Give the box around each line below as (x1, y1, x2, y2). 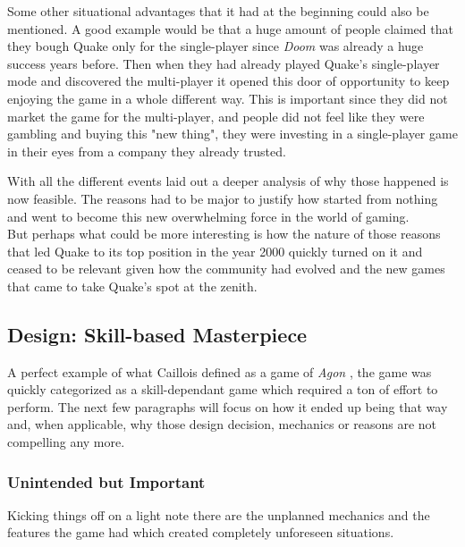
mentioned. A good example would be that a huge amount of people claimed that (7, 19, 453, 38)
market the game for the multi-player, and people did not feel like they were (7, 106, 425, 125)
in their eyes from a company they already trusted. (7, 141, 286, 160)
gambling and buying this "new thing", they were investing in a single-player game (7, 124, 458, 143)
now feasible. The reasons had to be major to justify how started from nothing (7, 189, 438, 207)
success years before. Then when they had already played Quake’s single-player (7, 54, 440, 72)
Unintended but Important (7, 470, 206, 492)
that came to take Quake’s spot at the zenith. (7, 276, 258, 295)
